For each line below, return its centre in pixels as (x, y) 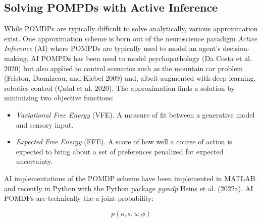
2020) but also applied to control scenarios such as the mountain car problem (124, 68)
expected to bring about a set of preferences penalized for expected (120, 151)
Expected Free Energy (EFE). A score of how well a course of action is (124, 142)
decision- (236, 48)
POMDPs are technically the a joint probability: (79, 198)
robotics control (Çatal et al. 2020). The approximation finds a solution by (119, 88)
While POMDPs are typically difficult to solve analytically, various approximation (131, 29)
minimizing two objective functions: (59, 98)
